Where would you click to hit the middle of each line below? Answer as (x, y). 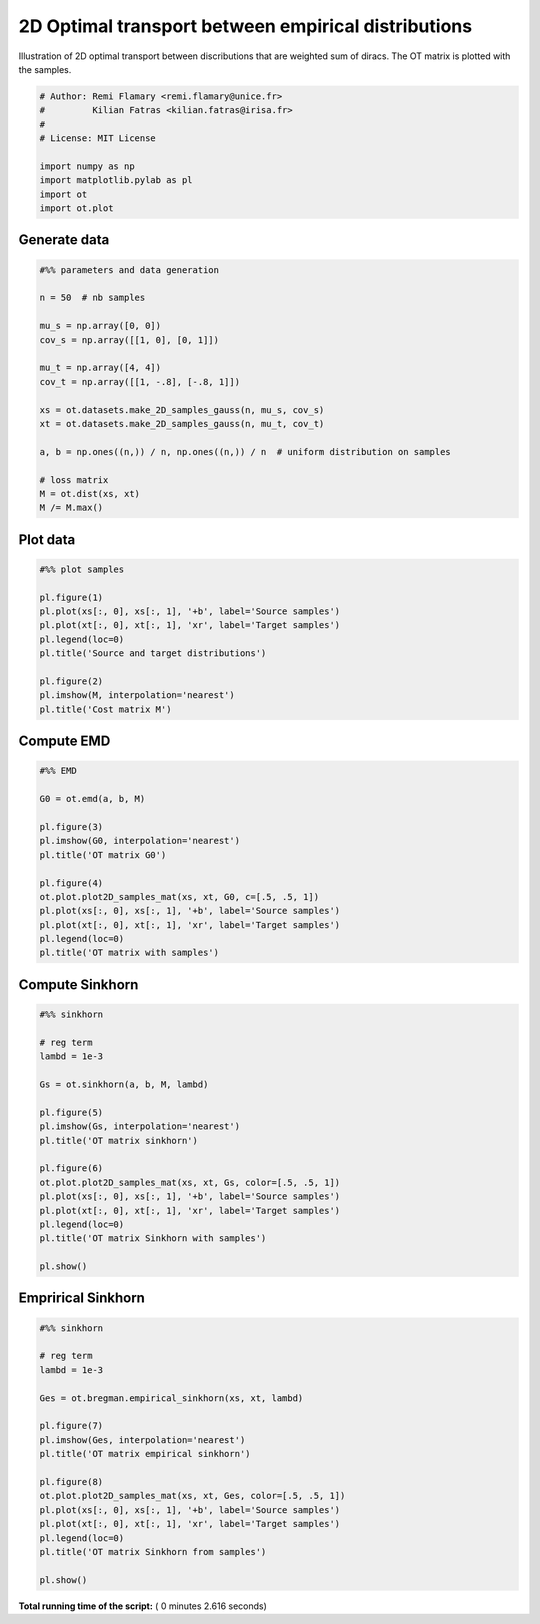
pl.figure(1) (71, 597)
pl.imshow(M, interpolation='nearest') (137, 695)
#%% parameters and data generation (129, 269)
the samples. (45, 69)
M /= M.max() (71, 508)
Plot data (47, 539)
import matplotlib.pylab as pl (116, 180)
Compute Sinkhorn (78, 984)
